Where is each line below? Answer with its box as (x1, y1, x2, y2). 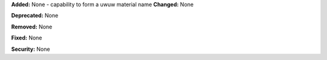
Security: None (11, 45, 50, 53)
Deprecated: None (11, 12, 59, 19)
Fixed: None (11, 34, 42, 42)
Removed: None (11, 23, 53, 30)
